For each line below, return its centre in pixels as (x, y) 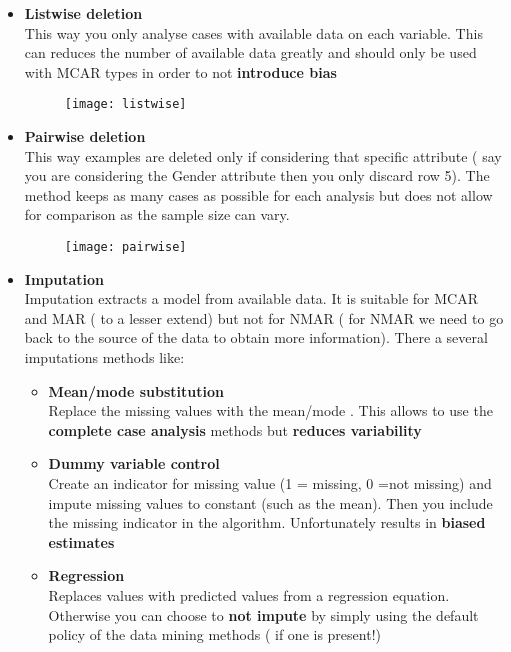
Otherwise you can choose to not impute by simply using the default (263, 614)
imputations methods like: (104, 357)
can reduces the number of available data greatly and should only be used (250, 52)
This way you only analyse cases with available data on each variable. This (253, 32)
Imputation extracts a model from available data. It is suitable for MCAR (251, 298)
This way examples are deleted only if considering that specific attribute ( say (263, 155)
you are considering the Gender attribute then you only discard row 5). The (257, 175)
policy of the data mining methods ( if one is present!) (214, 634)
